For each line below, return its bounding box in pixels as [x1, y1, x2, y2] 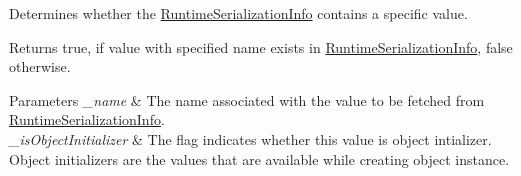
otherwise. [9, 56, 71, 77]
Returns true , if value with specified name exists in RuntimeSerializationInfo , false [9, 36, 513, 57]
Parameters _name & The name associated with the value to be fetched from [9, 89, 485, 110]
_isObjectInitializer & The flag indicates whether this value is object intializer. [9, 128, 492, 149]
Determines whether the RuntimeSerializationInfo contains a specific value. [9, 3, 468, 23]
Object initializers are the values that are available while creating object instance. [9, 148, 510, 169]
